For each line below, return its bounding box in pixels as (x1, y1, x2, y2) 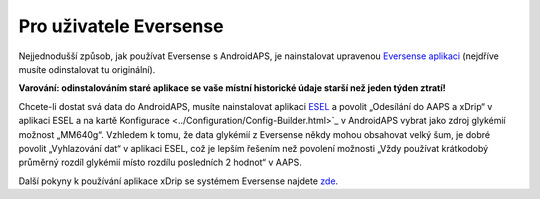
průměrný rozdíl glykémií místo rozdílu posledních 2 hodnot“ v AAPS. (18, 156, 302, 169)
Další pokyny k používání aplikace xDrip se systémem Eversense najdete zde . (18, 175, 339, 187)
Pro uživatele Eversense (18, 15, 224, 37)
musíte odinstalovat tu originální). (18, 63, 156, 75)
